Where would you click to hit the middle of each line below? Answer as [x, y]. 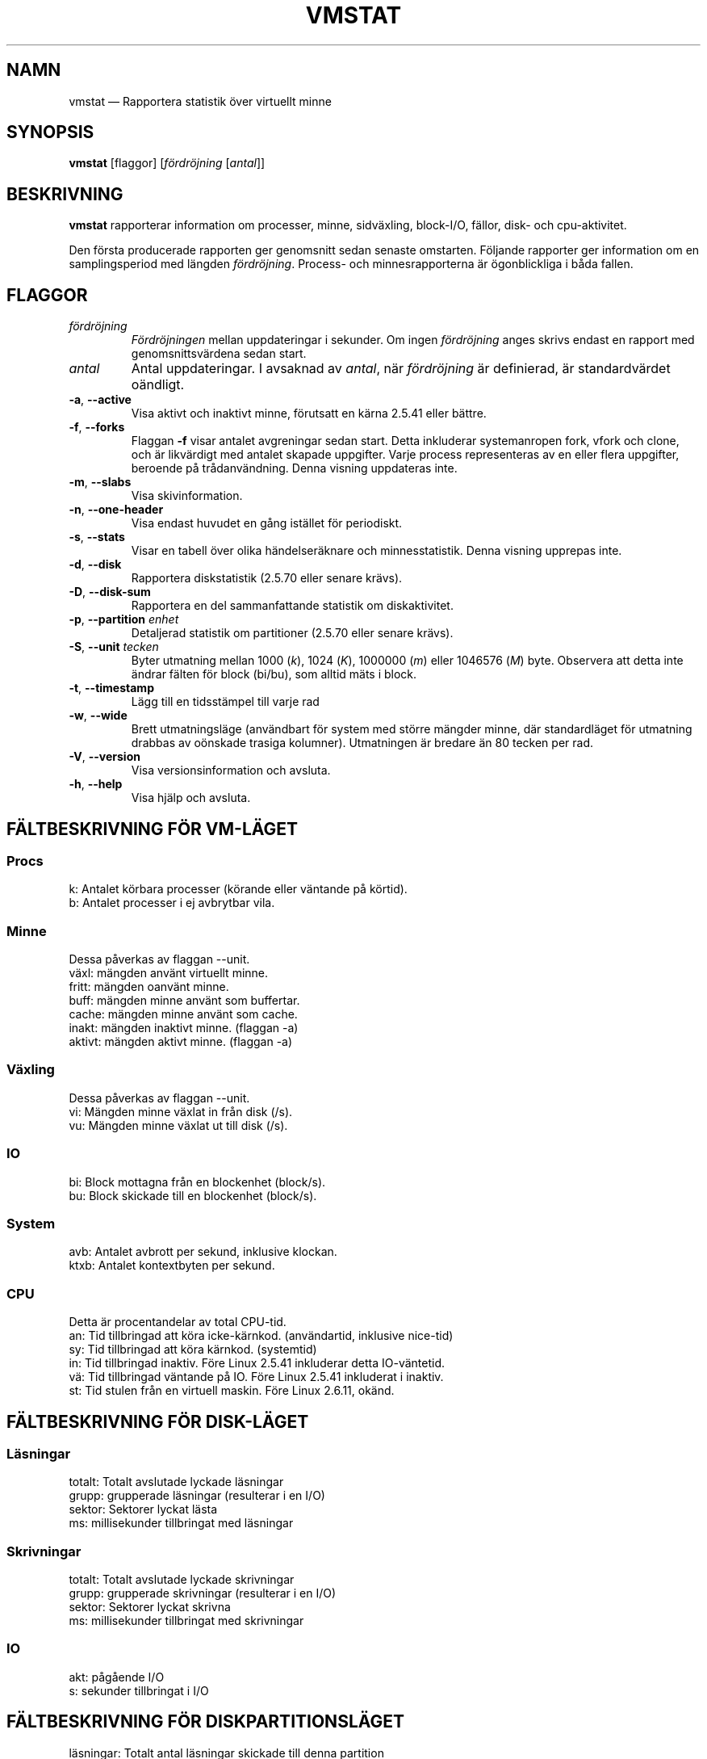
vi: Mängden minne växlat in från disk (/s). [181, 1111]
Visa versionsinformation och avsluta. [231, 770]
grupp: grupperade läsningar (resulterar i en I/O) [197, 1496]
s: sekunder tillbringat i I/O [139, 1690]
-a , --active [100, 400]
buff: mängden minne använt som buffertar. [184, 1001]
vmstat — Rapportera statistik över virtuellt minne [200, 101]
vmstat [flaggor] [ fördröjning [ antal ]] [167, 163]
